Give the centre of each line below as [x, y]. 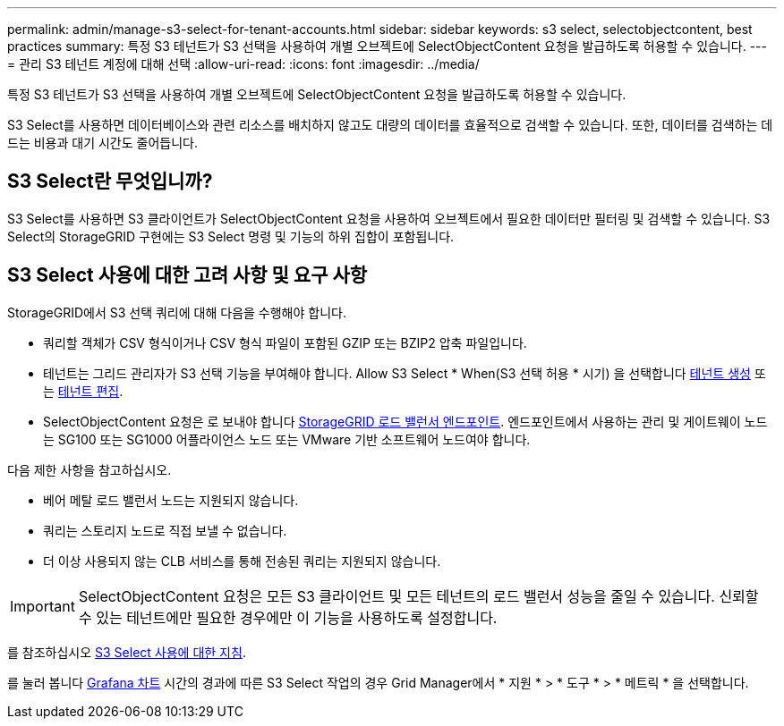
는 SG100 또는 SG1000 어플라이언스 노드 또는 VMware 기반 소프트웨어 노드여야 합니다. [287, 439]
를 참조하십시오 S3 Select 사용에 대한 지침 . [127, 652]
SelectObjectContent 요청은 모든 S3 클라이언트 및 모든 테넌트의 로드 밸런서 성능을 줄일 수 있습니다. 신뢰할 [418, 596]
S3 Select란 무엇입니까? [110, 181]
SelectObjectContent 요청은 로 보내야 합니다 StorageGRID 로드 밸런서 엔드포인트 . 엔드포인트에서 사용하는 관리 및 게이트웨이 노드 [405, 421]
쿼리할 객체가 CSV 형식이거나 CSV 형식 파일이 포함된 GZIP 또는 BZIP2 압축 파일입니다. [285, 342]
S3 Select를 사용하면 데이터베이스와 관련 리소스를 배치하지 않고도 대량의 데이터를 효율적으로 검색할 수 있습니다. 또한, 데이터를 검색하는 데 [390, 125]
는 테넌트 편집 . [83, 391]
